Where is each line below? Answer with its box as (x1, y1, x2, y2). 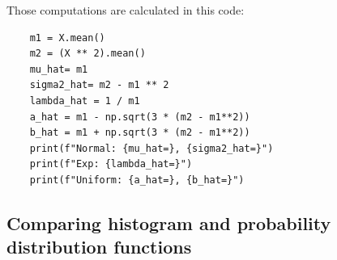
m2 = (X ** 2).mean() (29, 48, 146, 60)
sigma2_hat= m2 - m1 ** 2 (29, 79, 169, 91)
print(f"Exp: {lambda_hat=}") (29, 158, 193, 170)
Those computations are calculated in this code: (6, 2, 245, 18)
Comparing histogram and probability (6, 210, 331, 235)
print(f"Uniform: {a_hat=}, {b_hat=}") (29, 174, 245, 186)
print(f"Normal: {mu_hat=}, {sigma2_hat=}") (29, 142, 274, 154)
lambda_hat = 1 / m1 (29, 94, 140, 107)
